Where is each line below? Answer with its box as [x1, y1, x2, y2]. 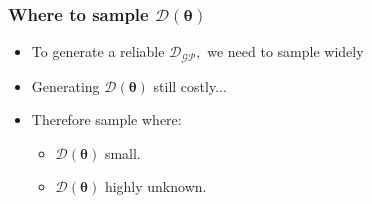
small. [104, 142, 141, 163]
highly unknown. [104, 176, 207, 197]
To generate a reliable [31, 41, 165, 62]
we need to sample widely [207, 41, 364, 62]
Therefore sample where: [31, 109, 182, 130]
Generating [31, 75, 100, 96]
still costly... [153, 75, 227, 96]
